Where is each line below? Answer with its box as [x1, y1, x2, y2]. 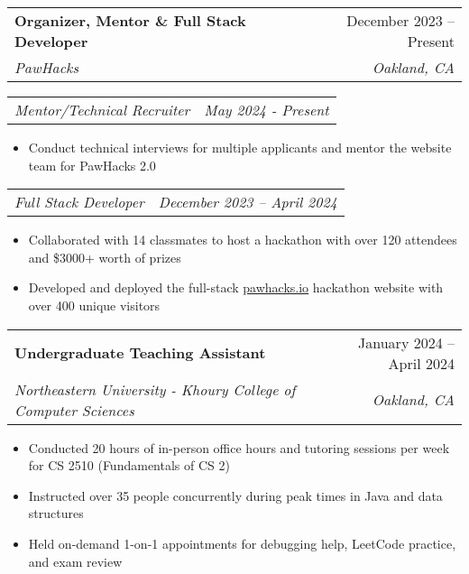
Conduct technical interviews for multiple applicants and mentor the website [28, 138, 452, 156]
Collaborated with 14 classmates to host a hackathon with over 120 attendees [28, 230, 457, 249]
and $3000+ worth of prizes [28, 247, 181, 266]
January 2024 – [358, 331, 455, 353]
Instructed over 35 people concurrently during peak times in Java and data [28, 486, 443, 505]
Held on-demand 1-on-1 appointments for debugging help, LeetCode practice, [28, 533, 456, 552]
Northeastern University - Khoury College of [14, 378, 296, 400]
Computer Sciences [14, 399, 134, 421]
